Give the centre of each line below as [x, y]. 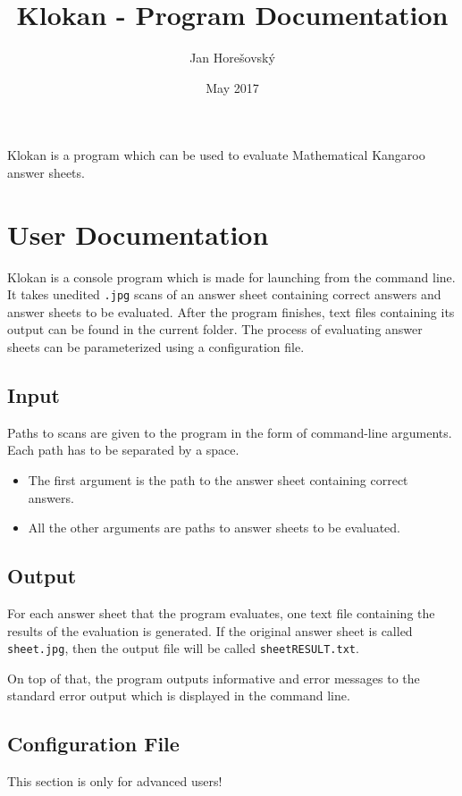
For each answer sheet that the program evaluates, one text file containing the [221, 613]
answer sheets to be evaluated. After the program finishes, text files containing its [231, 311]
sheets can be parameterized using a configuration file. [156, 347]
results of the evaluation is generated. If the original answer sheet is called [210, 630]
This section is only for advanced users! [115, 781]
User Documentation [138, 234]
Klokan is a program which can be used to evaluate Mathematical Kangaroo [216, 155]
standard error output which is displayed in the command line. [179, 695]
